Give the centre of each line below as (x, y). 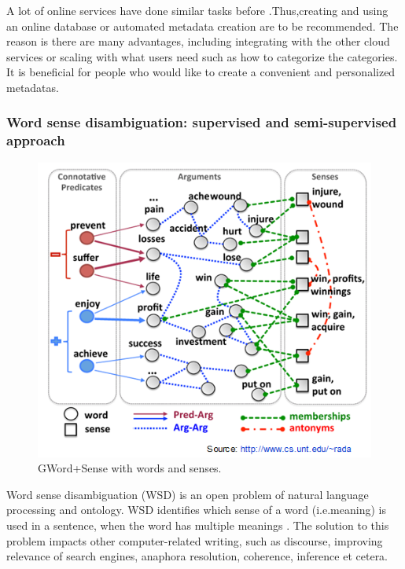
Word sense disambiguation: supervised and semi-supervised (202, 122)
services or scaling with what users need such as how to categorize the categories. (202, 56)
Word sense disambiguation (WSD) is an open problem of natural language (188, 494)
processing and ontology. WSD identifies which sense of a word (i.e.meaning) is (196, 510)
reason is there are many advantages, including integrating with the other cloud (198, 41)
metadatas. (33, 87)
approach (36, 140)
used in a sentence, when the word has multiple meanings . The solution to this (198, 525)
